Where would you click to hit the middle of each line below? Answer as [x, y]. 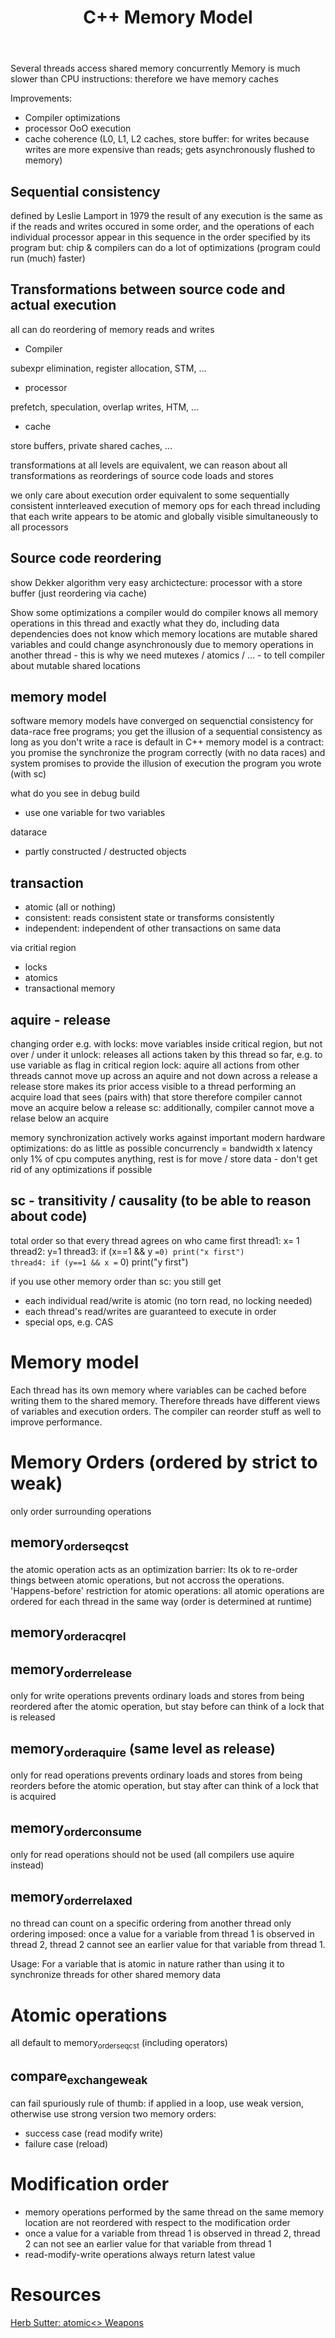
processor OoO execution [78, 128]
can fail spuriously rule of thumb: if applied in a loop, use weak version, [157, 2103]
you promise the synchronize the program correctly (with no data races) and [168, 753]
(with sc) [28, 774]
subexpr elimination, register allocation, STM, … [108, 368]
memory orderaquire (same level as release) [143, 1750]
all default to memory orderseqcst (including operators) [119, 2044]
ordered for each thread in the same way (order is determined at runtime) [161, 1601]
